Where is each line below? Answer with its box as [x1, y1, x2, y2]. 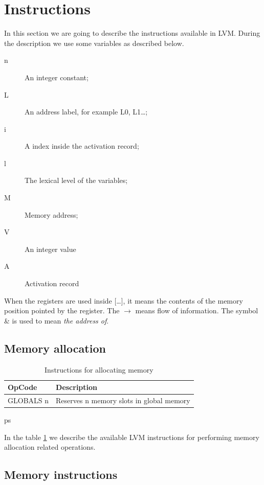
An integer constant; [25, 72, 89, 82]
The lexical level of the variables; [25, 175, 128, 186]
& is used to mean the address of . [4, 315, 109, 326]
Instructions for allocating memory [45, 364, 153, 375]
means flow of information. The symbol [135, 305, 258, 316]
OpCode [8, 382, 37, 392]
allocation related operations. [4, 442, 96, 452]
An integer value [25, 243, 76, 254]
